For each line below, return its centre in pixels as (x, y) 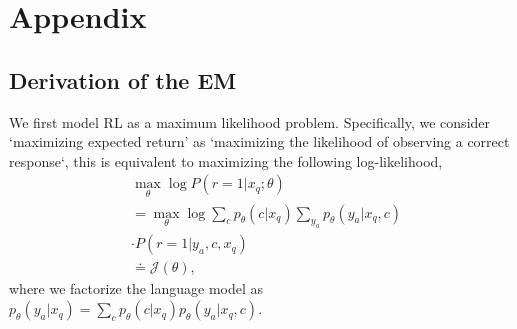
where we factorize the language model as (136, 288)
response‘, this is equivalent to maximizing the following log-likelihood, (226, 160)
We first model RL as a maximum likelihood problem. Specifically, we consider (250, 121)
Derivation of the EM (123, 79)
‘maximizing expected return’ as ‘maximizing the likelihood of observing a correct (259, 141)
